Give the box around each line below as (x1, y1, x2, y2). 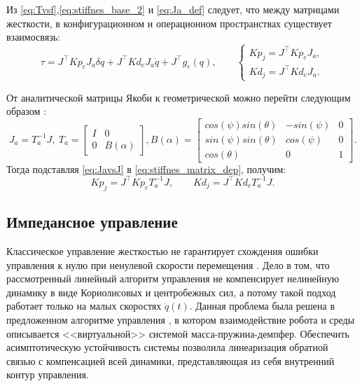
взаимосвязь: (6, 29, 60, 44)
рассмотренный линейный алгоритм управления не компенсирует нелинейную (6, 271, 340, 286)
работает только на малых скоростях (6, 298, 162, 313)
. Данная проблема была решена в (189, 298, 335, 313)
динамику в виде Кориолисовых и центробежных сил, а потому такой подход (6, 284, 336, 299)
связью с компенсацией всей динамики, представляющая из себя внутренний (6, 353, 335, 368)
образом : (6, 104, 46, 118)
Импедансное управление (6, 211, 178, 233)
